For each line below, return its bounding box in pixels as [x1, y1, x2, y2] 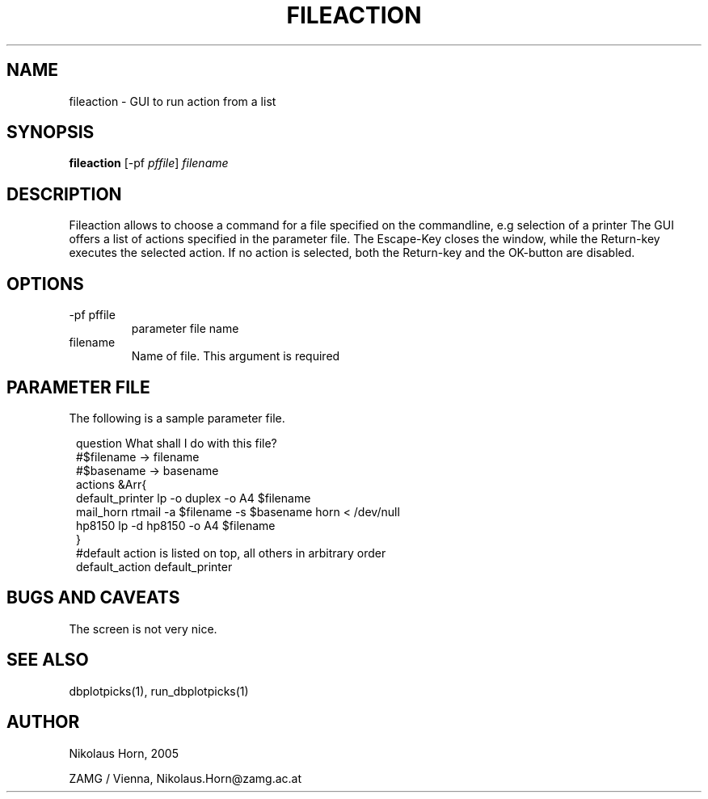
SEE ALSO [6, 650, 89, 671]
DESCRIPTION [6, 183, 122, 204]
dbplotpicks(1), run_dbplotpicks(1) [69, 683, 249, 698]
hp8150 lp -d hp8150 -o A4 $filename [76, 518, 276, 532]
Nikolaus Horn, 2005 [69, 746, 179, 760]
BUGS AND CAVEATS [6, 587, 180, 608]
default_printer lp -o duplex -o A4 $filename [76, 490, 311, 505]
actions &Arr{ [76, 477, 147, 491]
